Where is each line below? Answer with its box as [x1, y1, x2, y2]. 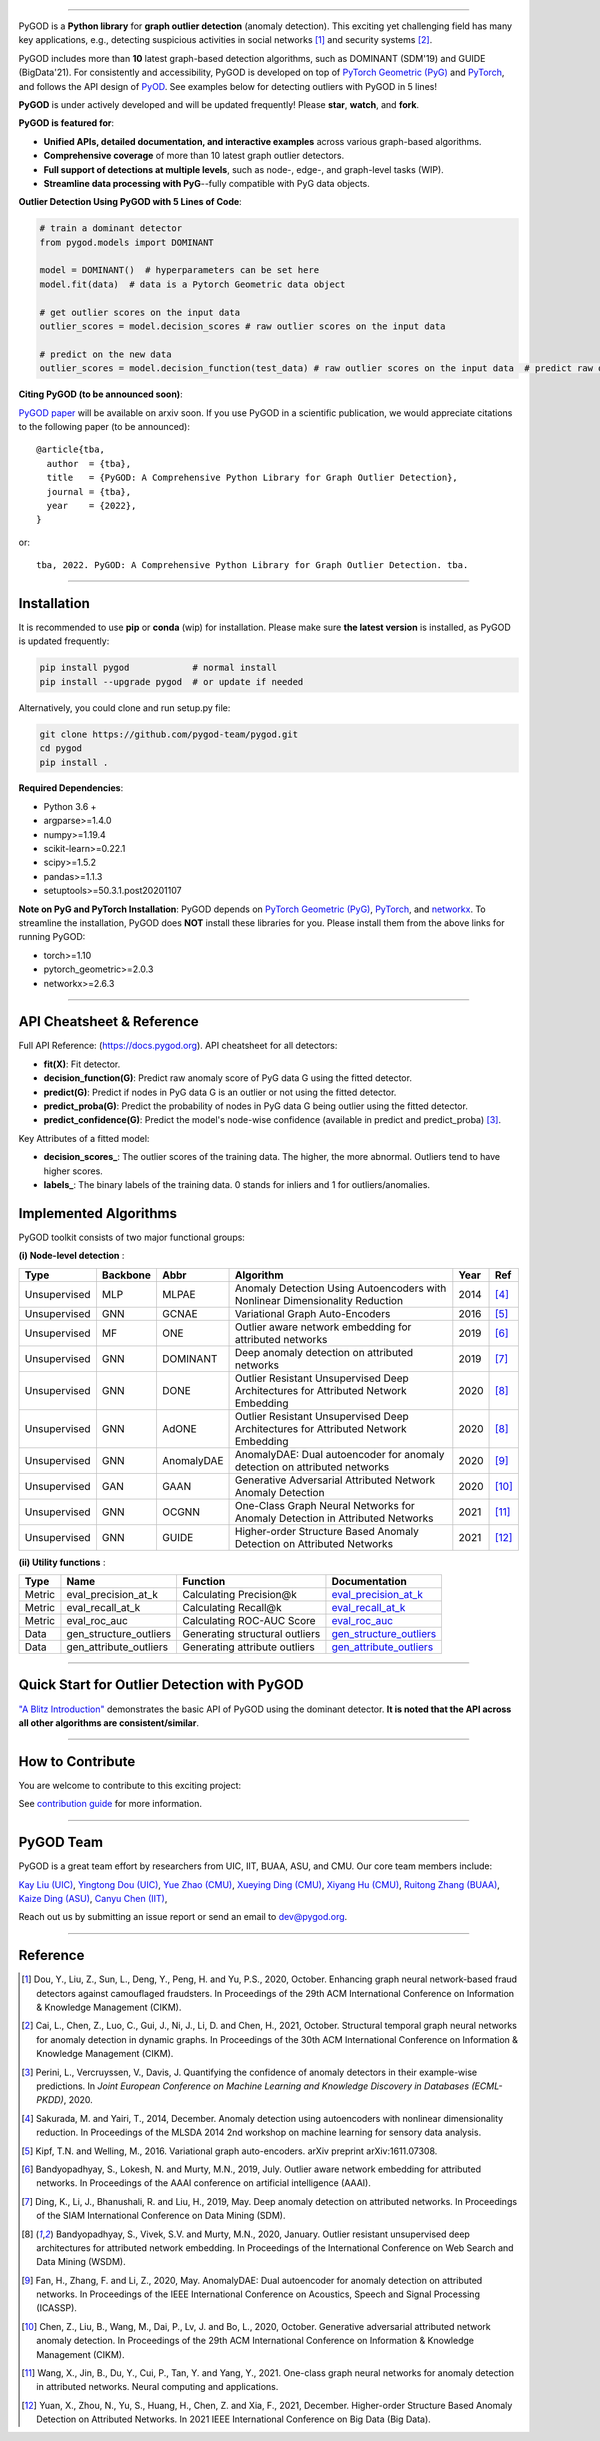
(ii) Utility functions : [18, 1556, 106, 1568]
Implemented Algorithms [18, 1205, 178, 1222]
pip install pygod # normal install [39, 662, 277, 674]
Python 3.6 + [43, 800, 97, 812]
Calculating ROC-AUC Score [182, 1614, 316, 1628]
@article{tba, [36, 444, 105, 455]
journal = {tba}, [46, 486, 132, 497]
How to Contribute [18, 1753, 136, 1770]
